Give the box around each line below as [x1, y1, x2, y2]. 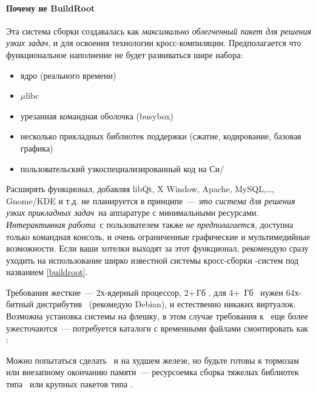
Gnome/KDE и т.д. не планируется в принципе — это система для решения [6, 194, 295, 207]
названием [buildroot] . [6, 265, 88, 278]
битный [6, 298, 34, 310]
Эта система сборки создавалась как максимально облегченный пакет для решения [6, 24, 312, 37]
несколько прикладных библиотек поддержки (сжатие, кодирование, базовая [20, 130, 301, 142]
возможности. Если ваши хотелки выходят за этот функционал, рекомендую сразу [6, 242, 309, 255]
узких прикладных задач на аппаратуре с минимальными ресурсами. [6, 206, 259, 219]
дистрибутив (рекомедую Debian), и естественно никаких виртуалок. [36, 298, 296, 310]
